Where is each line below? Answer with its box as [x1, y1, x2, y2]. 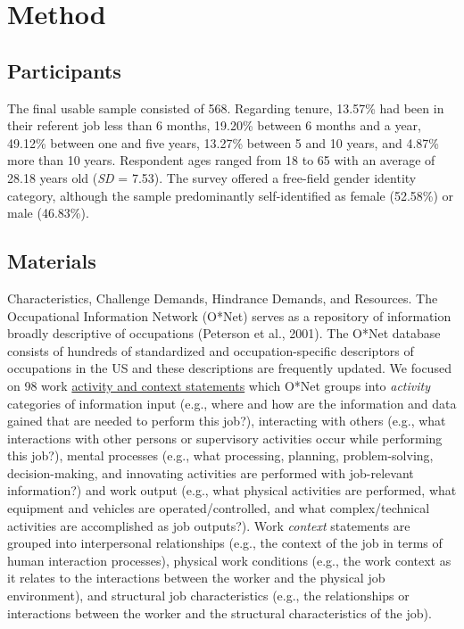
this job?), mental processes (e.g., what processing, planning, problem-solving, [7, 446, 434, 465]
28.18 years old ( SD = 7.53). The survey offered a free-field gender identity [7, 168, 417, 186]
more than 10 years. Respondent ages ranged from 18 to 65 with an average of [7, 151, 435, 170]
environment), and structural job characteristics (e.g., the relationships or [7, 586, 410, 605]
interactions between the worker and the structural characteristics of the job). [7, 603, 432, 622]
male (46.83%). [7, 203, 89, 222]
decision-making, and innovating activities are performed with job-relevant [7, 463, 414, 482]
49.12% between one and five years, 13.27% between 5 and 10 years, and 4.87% [7, 133, 439, 152]
